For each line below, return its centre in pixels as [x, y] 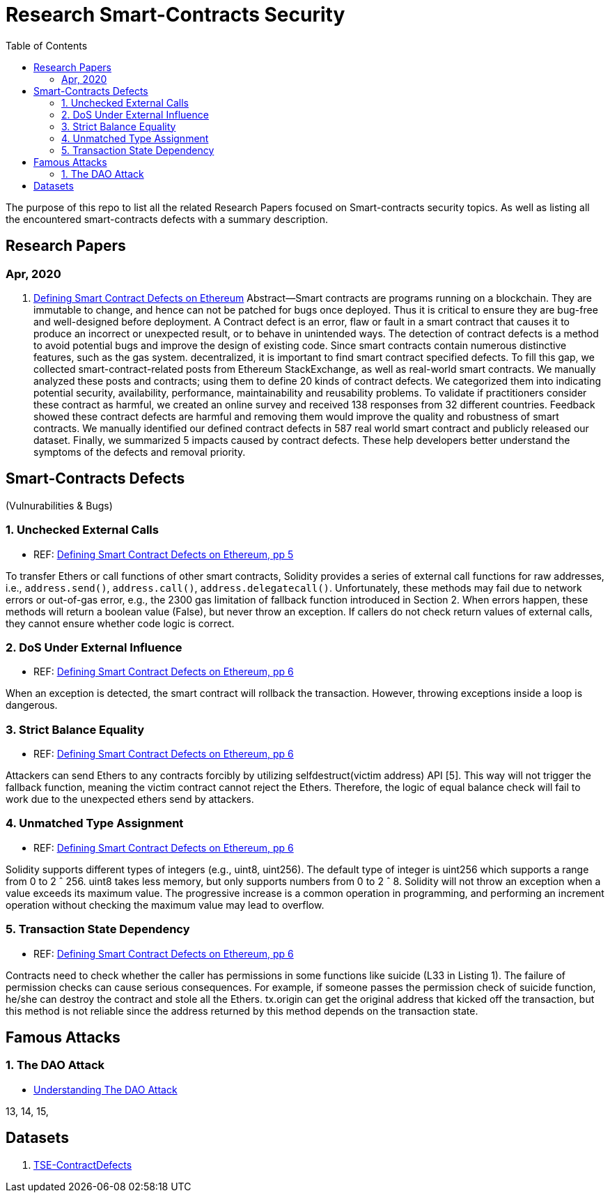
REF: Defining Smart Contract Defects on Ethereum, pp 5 [164, 554]
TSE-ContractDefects [83, 1165]
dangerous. [32, 705]
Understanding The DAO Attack [105, 1089]
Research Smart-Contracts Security [175, 15]
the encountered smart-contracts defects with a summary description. [167, 219]
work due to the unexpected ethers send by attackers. [130, 799]
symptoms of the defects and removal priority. [140, 452]
